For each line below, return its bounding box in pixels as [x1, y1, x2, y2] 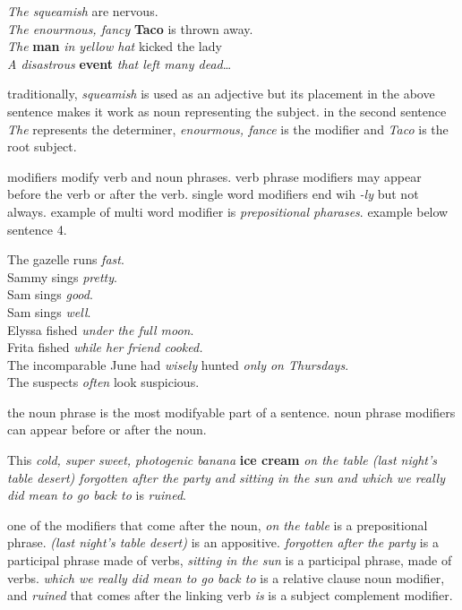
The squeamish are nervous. [7, 2, 158, 20]
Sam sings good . [7, 285, 93, 304]
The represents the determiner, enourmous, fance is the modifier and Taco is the [7, 119, 449, 138]
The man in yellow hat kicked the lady [7, 37, 222, 56]
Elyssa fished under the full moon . [7, 320, 194, 339]
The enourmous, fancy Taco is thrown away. [7, 19, 253, 38]
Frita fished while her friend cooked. [7, 338, 203, 357]
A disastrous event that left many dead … [7, 54, 232, 73]
